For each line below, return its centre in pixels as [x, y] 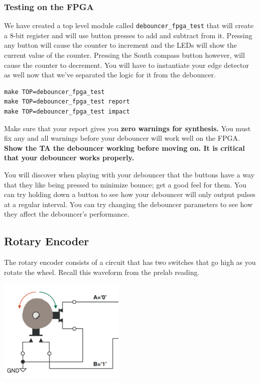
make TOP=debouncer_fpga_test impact [67, 112]
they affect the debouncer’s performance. [67, 214]
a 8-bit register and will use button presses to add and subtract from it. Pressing [128, 35]
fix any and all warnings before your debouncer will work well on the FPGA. [122, 138]
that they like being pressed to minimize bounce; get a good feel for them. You [125, 184]
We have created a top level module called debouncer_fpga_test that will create [129, 25]
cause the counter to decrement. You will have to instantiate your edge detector [126, 65]
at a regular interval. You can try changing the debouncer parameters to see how [128, 204]
